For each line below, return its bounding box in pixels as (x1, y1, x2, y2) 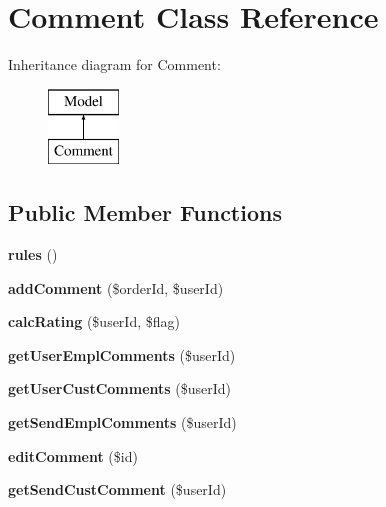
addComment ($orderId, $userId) (8, 277, 224, 298)
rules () (8, 244, 58, 265)
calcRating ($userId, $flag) (8, 311, 180, 332)
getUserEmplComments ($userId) (8, 344, 236, 365)
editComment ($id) (8, 445, 138, 466)
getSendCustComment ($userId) (8, 479, 227, 500)
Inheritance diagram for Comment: (8, 54, 221, 75)
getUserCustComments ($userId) (8, 378, 232, 399)
